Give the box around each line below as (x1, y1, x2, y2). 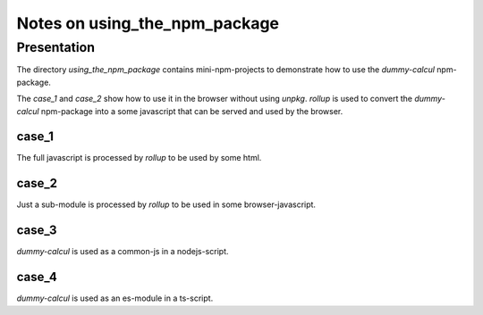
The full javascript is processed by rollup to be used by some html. (16, 153, 262, 163)
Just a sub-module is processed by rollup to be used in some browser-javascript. (16, 199, 317, 210)
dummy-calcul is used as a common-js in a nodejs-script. (16, 246, 229, 257)
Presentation (16, 39, 96, 55)
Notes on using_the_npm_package (16, 13, 280, 33)
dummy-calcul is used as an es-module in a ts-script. (16, 293, 214, 303)
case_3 (16, 223, 57, 238)
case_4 (16, 269, 58, 285)
